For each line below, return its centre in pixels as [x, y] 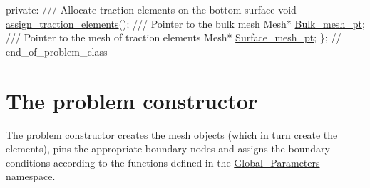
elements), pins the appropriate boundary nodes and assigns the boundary [168, 148]
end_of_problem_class [57, 51]
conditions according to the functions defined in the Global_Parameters [163, 162]
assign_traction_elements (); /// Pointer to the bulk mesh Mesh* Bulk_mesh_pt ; [185, 23]
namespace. [31, 176]
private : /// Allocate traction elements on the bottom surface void [151, 9]
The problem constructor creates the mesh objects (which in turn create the [172, 134]
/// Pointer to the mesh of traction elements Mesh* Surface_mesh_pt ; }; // [174, 37]
